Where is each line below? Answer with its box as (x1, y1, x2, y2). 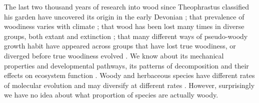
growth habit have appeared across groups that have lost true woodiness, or (4, 40, 236, 51)
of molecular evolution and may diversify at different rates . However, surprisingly (4, 79, 255, 90)
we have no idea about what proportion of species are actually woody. (4, 89, 218, 100)
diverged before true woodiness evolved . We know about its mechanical (4, 50, 224, 60)
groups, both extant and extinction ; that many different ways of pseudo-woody (4, 30, 248, 41)
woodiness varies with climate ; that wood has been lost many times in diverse (4, 21, 244, 31)
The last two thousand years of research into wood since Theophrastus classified (4, 1, 249, 11)
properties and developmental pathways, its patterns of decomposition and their (4, 60, 249, 70)
